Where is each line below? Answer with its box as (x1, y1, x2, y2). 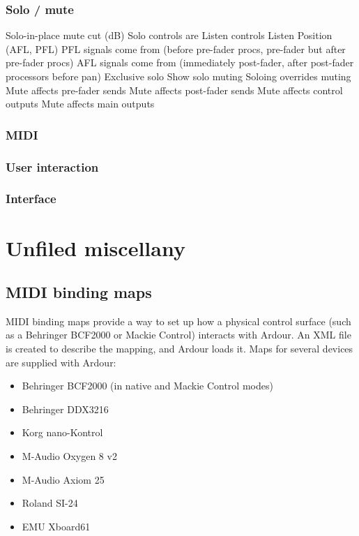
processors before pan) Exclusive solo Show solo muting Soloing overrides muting (6, 69, 351, 83)
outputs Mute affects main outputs (6, 96, 155, 111)
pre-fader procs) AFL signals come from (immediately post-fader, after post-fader (6, 55, 354, 70)
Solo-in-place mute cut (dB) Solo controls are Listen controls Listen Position (6, 28, 333, 43)
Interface (6, 190, 56, 207)
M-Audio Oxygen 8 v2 (22, 449, 117, 463)
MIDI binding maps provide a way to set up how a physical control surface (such (6, 313, 351, 328)
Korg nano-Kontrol (22, 425, 103, 440)
